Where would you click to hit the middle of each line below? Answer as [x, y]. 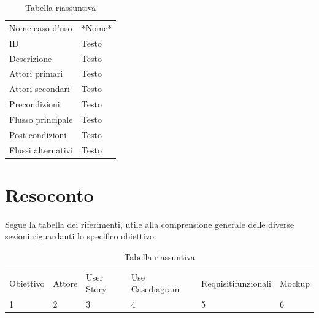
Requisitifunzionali [236, 283]
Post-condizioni [38, 134]
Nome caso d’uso [41, 27]
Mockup [294, 283]
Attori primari [36, 73]
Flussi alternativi [41, 149]
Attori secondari [40, 89]
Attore [65, 283]
